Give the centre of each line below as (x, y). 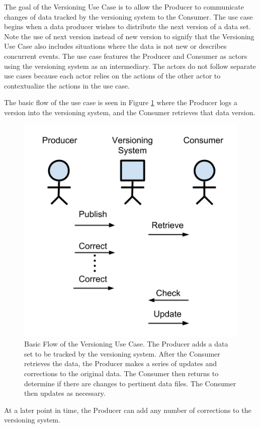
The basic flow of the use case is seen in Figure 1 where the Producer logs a (121, 102)
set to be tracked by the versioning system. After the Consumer (122, 353)
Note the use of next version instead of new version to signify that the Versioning (129, 36)
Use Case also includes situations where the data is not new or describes (115, 46)
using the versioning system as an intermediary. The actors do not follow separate (130, 66)
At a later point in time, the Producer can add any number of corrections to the (128, 410)
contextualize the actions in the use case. (67, 85)
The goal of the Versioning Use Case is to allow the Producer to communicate (124, 7)
